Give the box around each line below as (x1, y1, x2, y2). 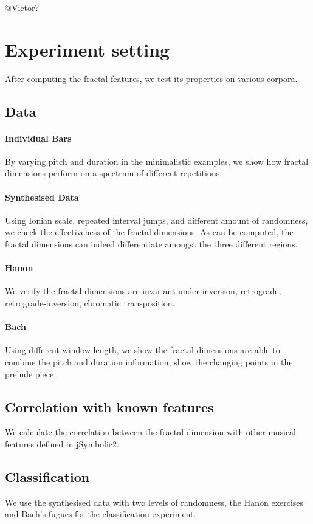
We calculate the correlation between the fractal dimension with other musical (5, 426, 297, 438)
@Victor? (5, 1, 40, 13)
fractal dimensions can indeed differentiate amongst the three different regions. (5, 238, 298, 250)
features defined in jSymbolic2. (5, 438, 119, 450)
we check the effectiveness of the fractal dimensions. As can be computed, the (5, 226, 294, 238)
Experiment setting (5, 36, 170, 61)
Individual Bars (5, 131, 72, 144)
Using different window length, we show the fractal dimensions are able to (5, 343, 280, 356)
